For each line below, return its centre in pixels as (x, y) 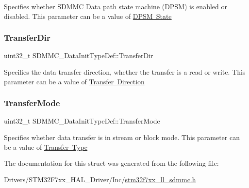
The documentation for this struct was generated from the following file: (111, 163)
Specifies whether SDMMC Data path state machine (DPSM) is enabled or (116, 6)
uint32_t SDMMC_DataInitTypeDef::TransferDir (79, 55)
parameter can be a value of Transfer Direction (74, 81)
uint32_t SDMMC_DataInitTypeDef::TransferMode (82, 121)
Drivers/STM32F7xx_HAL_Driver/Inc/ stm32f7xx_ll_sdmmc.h (100, 179)
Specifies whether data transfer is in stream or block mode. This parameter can (122, 137)
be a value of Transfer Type (46, 147)
